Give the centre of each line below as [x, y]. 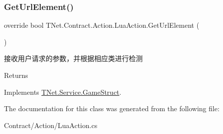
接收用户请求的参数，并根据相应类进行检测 [73, 58]
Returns [16, 75]
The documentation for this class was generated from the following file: [112, 108]
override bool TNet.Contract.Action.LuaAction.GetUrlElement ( [102, 25]
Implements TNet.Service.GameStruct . [63, 92]
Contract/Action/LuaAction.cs [51, 125]
